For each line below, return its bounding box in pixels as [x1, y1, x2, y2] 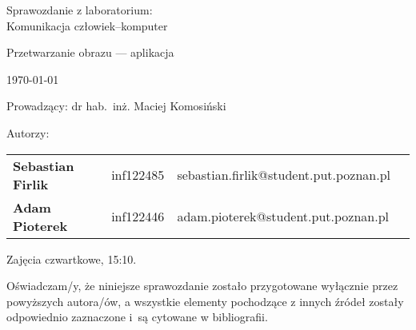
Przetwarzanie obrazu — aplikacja [6, 44, 174, 61]
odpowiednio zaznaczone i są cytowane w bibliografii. [6, 308, 268, 325]
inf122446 [111, 207, 165, 226]
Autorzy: [6, 124, 50, 141]
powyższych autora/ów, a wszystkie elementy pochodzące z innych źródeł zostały [6, 292, 404, 309]
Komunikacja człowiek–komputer [6, 17, 168, 34]
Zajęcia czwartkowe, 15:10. [6, 250, 137, 267]
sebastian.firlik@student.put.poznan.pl [177, 165, 390, 185]
